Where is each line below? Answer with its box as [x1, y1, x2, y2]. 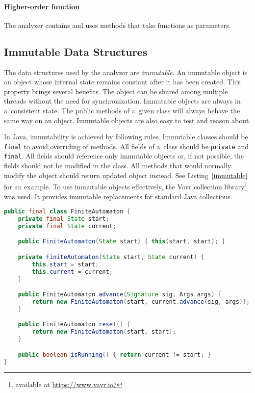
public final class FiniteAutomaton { [4, 208, 130, 215]
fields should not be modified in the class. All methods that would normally [4, 160, 231, 171]
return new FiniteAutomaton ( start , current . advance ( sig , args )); [32, 298, 250, 305]
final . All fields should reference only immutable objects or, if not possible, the [4, 151, 244, 161]
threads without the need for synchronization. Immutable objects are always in [4, 96, 241, 106]
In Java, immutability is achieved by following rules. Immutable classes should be [4, 131, 248, 142]
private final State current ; [18, 222, 117, 230]
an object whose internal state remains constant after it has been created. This [4, 77, 241, 87]
